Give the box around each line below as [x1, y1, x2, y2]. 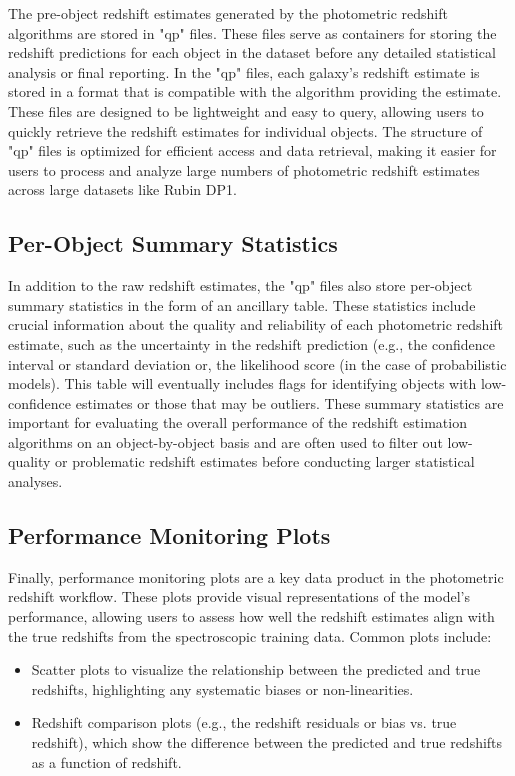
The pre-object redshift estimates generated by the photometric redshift [8, 3, 448, 23]
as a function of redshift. [31, 751, 182, 772]
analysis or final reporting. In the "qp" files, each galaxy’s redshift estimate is [8, 61, 480, 82]
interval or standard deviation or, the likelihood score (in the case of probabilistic [8, 353, 507, 374]
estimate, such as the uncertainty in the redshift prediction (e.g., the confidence [8, 333, 495, 354]
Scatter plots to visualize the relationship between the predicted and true [31, 659, 481, 680]
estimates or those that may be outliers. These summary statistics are [75, 392, 504, 413]
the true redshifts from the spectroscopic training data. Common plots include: [8, 625, 492, 646]
